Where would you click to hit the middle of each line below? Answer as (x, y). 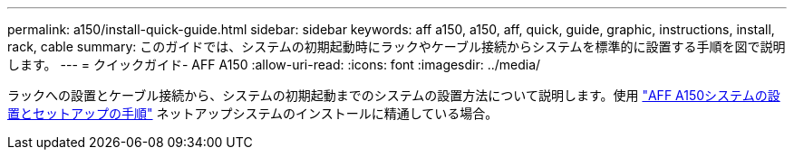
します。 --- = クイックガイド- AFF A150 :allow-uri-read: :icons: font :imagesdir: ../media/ (274, 65)
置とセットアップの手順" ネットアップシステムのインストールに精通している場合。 (253, 113)
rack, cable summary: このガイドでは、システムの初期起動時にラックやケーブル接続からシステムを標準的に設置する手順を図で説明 (397, 46)
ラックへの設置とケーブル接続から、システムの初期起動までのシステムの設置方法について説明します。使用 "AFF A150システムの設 (394, 95)
